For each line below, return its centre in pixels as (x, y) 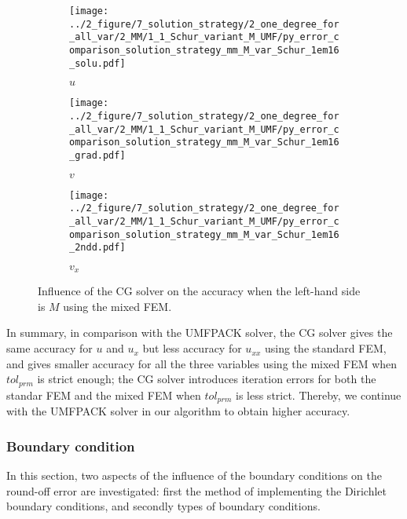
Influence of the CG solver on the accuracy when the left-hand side (199, 291)
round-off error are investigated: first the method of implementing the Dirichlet (197, 490)
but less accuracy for (192, 348)
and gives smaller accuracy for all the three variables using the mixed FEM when (202, 363)
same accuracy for (49, 348)
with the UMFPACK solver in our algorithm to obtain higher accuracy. (178, 411)
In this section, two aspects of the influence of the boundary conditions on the (194, 475)
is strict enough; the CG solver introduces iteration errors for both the (207, 379)
